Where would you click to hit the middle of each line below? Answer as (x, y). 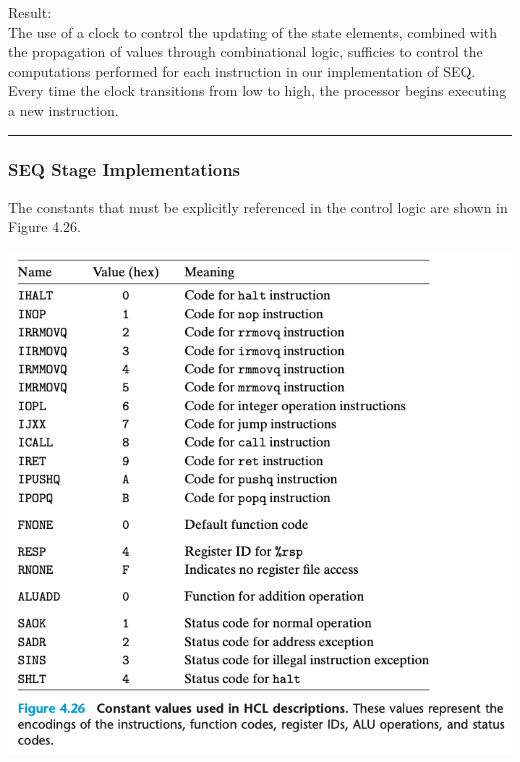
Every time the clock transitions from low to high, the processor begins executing (257, 90)
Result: (30, 12)
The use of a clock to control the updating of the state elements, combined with (253, 31)
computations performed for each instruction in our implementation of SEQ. (242, 70)
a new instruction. (63, 109)
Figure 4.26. (44, 226)
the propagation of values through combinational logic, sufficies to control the (245, 51)
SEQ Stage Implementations (124, 169)
